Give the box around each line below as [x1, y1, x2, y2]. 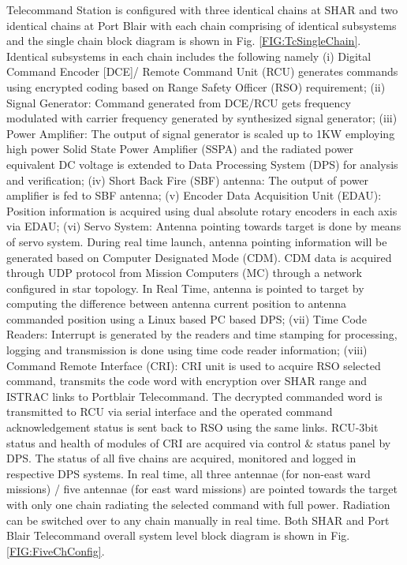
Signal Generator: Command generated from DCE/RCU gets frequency [6, 94, 351, 110]
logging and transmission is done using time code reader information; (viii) [6, 342, 368, 358]
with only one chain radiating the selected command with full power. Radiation [6, 496, 390, 512]
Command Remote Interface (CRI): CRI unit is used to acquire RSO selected [6, 357, 381, 373]
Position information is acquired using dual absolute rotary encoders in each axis [6, 202, 398, 219]
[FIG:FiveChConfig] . [6, 542, 105, 559]
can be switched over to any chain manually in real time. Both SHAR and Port [6, 511, 390, 528]
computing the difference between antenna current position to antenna [6, 295, 347, 312]
